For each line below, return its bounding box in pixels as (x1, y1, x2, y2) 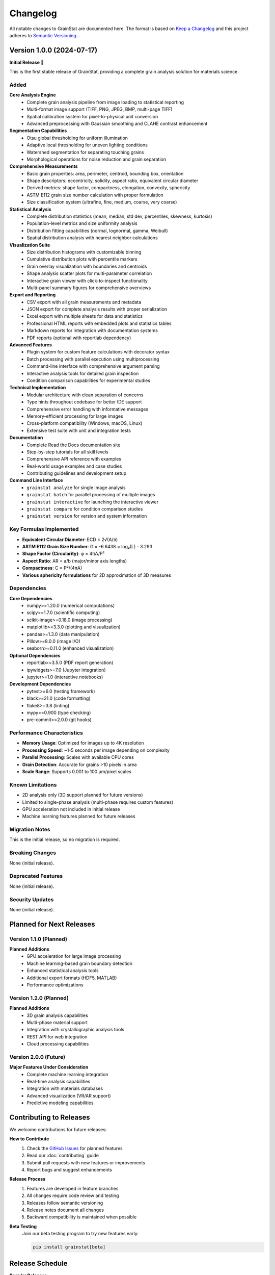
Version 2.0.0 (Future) (9, 1053, 66, 1060)
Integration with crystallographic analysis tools (26, 1027, 125, 1033)
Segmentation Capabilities (9, 127, 67, 134)
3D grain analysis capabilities (26, 1012, 89, 1018)
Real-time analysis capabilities (26, 1079, 91, 1084)
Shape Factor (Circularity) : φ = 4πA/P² (22, 551, 105, 557)
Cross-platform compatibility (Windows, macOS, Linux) (26, 420, 143, 426)
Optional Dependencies (9, 652, 61, 658)
